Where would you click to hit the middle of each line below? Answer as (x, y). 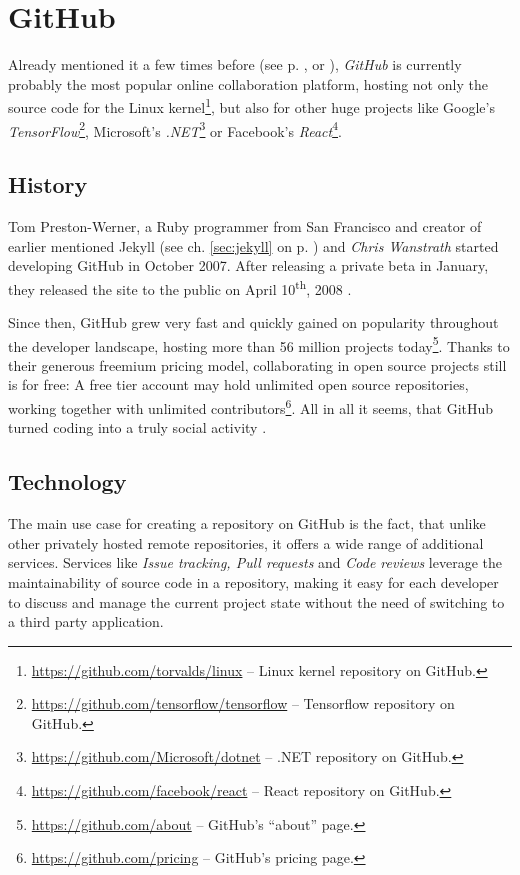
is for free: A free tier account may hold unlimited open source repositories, (238, 384)
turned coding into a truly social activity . (137, 427)
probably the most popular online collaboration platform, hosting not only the (248, 83)
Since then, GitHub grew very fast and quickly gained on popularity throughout (253, 322)
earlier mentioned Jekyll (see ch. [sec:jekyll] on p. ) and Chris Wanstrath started (253, 245)
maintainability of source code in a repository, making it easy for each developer (253, 581)
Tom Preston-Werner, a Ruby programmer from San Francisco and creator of (245, 226)
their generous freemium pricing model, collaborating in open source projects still (257, 364)
